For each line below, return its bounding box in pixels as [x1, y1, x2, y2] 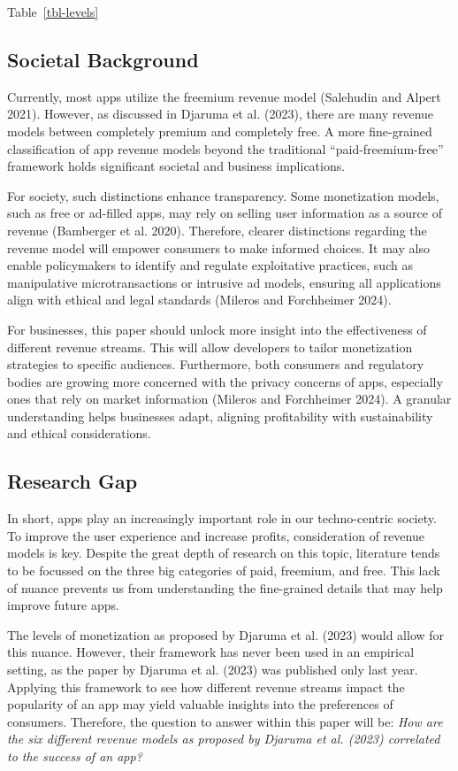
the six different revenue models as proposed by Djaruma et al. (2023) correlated [7, 729, 440, 748]
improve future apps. [7, 596, 119, 614]
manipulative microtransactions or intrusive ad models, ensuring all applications [7, 273, 441, 291]
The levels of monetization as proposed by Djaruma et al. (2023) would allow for [7, 625, 445, 644]
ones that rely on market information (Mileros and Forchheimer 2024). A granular [7, 389, 452, 408]
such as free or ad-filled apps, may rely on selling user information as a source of [7, 204, 442, 222]
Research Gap [7, 467, 138, 495]
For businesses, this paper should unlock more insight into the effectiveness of [7, 320, 427, 338]
